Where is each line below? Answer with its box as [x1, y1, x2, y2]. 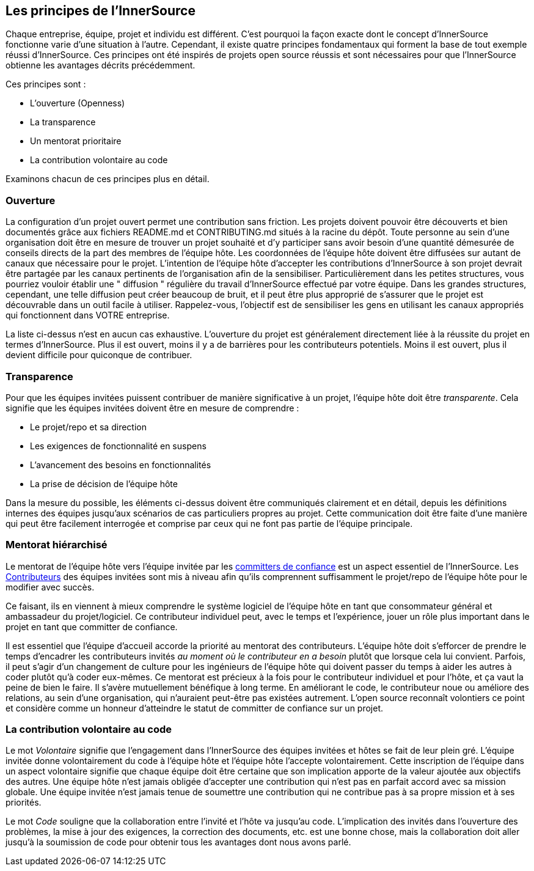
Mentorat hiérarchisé [5, 538, 108, 551]
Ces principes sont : [5, 79, 86, 90]
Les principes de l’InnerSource [5, 3, 196, 18]
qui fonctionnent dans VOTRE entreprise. [5, 310, 170, 321]
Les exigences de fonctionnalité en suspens [30, 440, 207, 451]
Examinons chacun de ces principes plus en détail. [5, 174, 210, 185]
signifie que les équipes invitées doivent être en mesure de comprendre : [5, 402, 299, 413]
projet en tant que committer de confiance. [5, 621, 178, 632]
